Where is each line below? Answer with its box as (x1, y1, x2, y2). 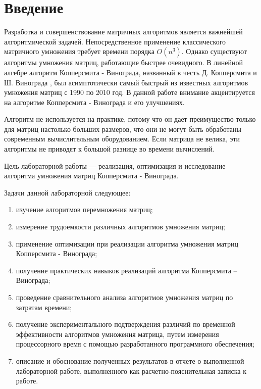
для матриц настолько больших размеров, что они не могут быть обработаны (4, 123, 241, 134)
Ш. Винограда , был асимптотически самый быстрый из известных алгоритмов (4, 77, 248, 87)
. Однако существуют (181, 46, 247, 57)
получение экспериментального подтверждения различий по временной (16, 319, 235, 329)
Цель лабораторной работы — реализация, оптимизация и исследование (4, 160, 226, 171)
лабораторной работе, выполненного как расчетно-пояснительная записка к (16, 365, 246, 376)
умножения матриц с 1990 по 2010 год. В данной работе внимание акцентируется (4, 87, 255, 98)
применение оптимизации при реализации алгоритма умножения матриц (16, 238, 238, 249)
